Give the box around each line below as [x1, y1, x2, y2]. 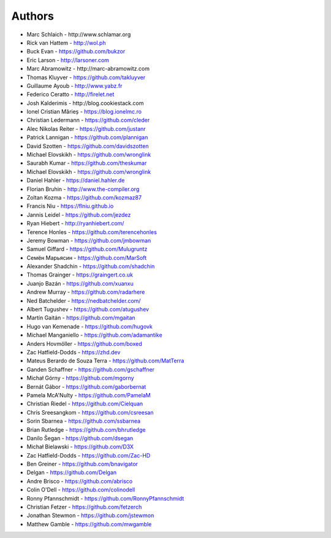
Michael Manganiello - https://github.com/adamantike [26, 332, 162, 339]
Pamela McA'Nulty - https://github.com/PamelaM [26, 391, 151, 399]
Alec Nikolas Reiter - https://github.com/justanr [26, 125, 146, 132]
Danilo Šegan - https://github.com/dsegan [26, 434, 134, 442]
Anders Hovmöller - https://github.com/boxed [26, 340, 142, 347]
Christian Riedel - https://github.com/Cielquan [26, 400, 143, 408]
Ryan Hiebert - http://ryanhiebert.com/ [26, 220, 124, 227]
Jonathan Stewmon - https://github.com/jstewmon [26, 512, 154, 519]
